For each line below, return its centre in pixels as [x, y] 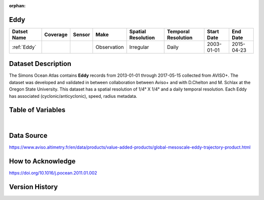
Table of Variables [37, 110]
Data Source [28, 136]
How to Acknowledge [42, 161]
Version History [33, 187]
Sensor [82, 34]
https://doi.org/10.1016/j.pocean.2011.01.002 [53, 173]
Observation [110, 47]
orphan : [17, 6]
